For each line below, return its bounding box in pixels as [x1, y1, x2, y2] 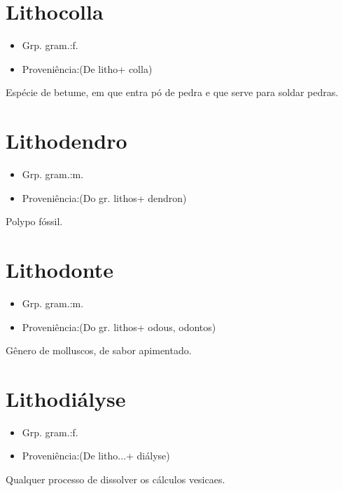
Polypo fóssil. [6, 214, 63, 229]
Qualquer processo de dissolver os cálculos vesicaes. [6, 472, 225, 487]
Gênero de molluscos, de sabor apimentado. [6, 343, 192, 358]
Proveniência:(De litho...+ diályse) [22, 448, 170, 463]
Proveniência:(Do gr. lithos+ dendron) [22, 190, 187, 205]
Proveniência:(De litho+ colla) [22, 61, 153, 76]
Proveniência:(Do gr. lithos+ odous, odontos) [22, 319, 216, 334]
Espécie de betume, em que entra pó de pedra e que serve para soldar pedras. [6, 85, 339, 100]
